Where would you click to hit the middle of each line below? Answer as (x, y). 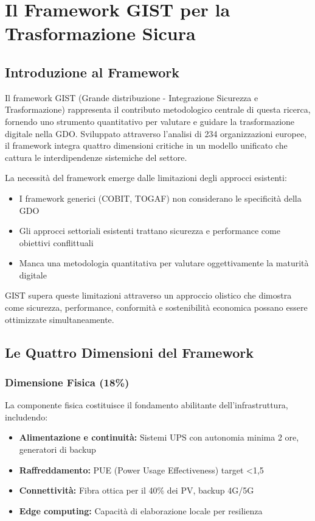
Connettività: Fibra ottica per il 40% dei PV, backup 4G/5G (137, 490)
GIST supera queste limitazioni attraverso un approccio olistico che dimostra (148, 295)
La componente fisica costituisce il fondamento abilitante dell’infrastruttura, (147, 405)
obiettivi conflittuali (56, 242)
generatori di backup (57, 449)
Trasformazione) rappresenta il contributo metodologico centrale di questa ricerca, (158, 109)
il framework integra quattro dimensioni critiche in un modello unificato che (146, 145)
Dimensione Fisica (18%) (67, 382)
